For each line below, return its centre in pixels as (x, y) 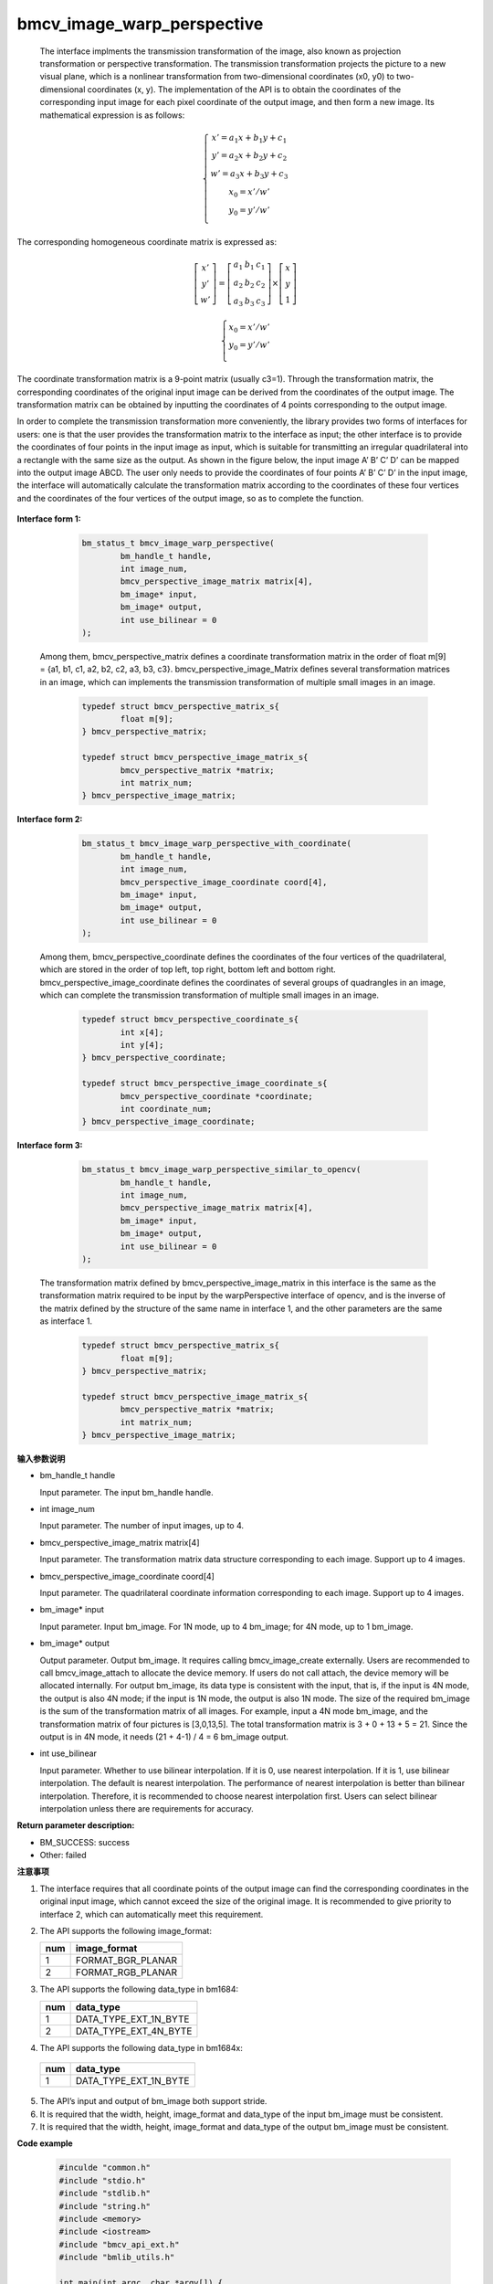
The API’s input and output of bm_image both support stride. (153, 2101)
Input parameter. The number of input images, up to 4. (142, 1526)
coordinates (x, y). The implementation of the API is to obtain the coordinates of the (244, 89)
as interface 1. (66, 1321)
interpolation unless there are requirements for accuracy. (147, 1808)
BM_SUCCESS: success (85, 1842)
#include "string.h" (105, 2206)
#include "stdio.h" (102, 2180)
